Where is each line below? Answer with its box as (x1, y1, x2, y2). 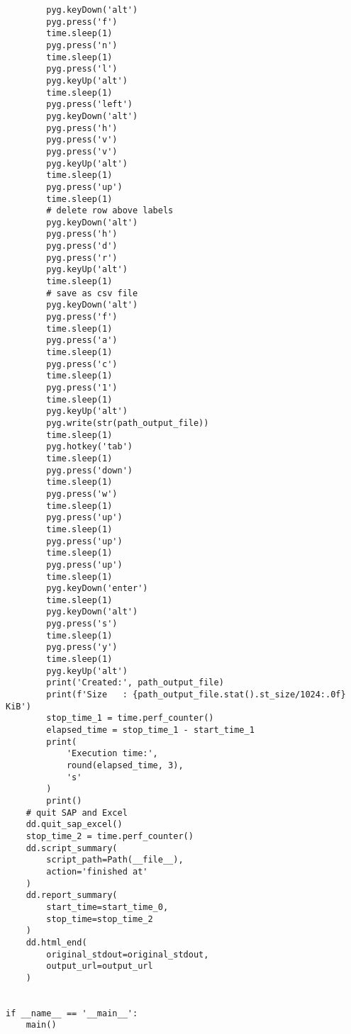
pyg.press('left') (46, 99, 133, 110)
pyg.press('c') (46, 359, 118, 369)
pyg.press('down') (46, 465, 133, 476)
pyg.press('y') (46, 642, 118, 653)
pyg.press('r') (46, 252, 118, 263)
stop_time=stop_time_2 (46, 914, 153, 924)
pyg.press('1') (46, 383, 118, 393)
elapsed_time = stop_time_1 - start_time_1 (46, 725, 255, 736)
